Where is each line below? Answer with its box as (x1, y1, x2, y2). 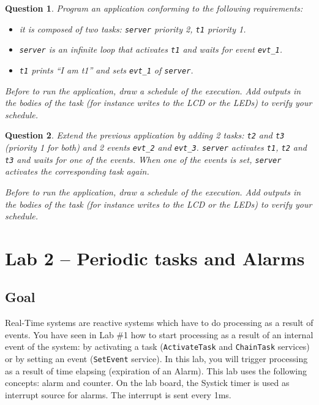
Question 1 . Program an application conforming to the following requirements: (5, 2, 303, 14)
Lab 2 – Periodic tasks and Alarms (5, 245, 305, 270)
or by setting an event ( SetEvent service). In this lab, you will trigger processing (5, 352, 308, 365)
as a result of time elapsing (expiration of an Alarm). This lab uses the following (5, 364, 307, 377)
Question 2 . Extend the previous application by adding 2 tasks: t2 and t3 (5, 129, 285, 142)
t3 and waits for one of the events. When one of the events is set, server (5, 153, 282, 165)
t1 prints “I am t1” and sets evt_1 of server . (19, 63, 193, 76)
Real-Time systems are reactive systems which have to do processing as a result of (5, 316, 313, 329)
